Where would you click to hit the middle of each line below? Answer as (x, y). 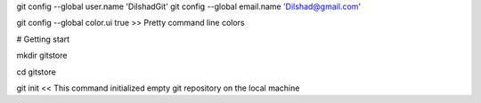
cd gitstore (37, 72)
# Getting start (43, 39)
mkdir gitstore (42, 55)
